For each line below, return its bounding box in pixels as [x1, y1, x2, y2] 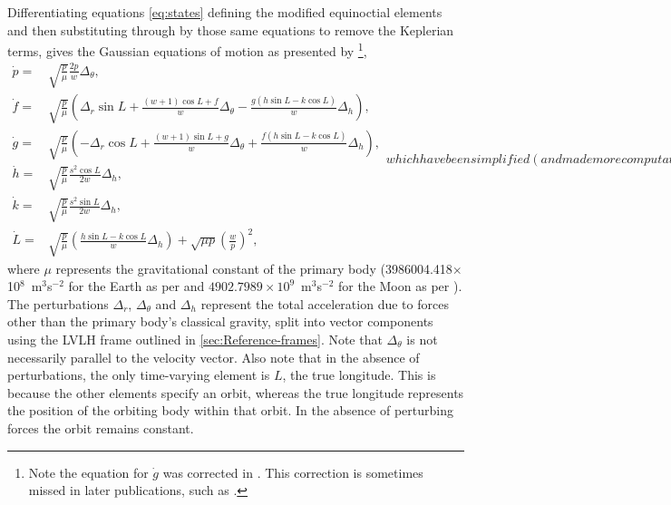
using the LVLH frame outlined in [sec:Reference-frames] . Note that [7, 329, 383, 348]
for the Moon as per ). [337, 277, 462, 296]
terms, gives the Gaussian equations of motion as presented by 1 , [7, 39, 367, 60]
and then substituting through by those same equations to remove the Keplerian [7, 20, 454, 39]
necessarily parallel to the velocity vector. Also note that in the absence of [7, 347, 420, 366]
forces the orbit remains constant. [7, 418, 194, 437]
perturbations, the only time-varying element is [7, 365, 270, 384]
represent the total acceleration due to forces [200, 294, 449, 313]
